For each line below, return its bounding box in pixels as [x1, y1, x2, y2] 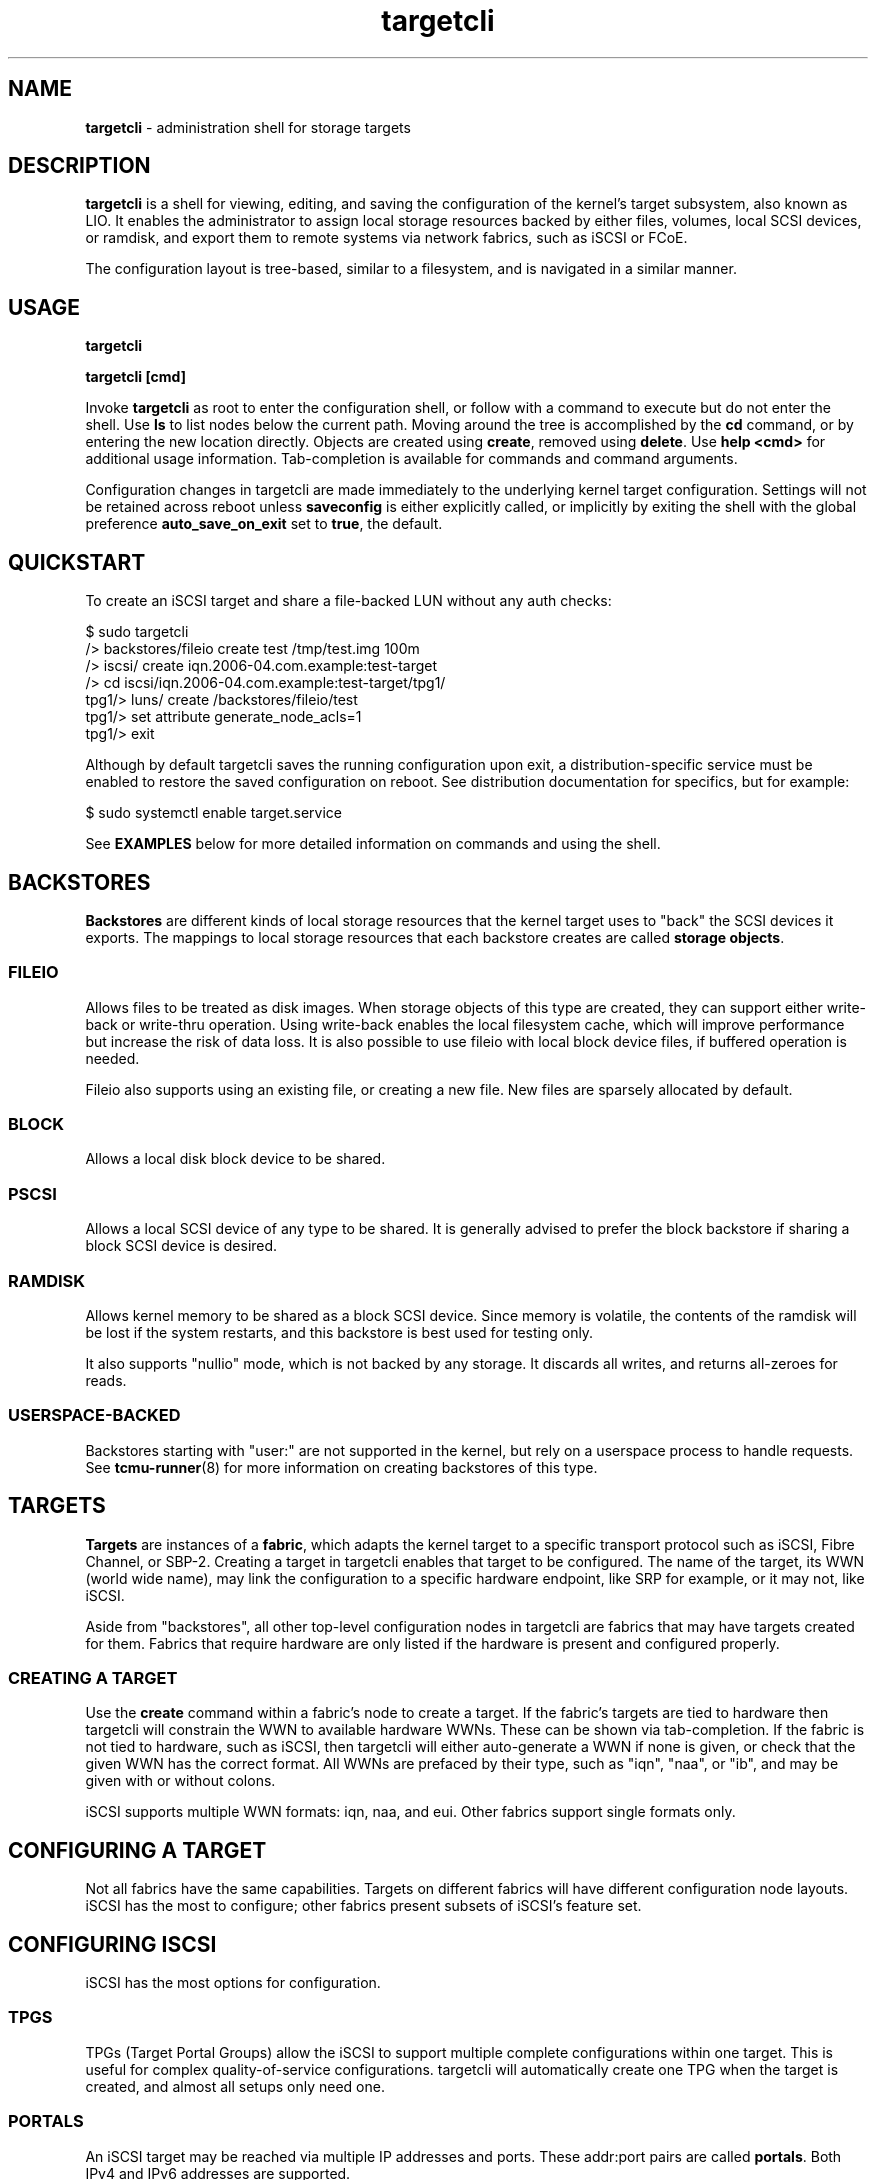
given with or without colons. [85, 1772, 276, 1790]
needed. [85, 1049, 140, 1067]
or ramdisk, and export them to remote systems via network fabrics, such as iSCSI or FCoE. [85, 229, 688, 247]
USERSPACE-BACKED [8, 1405, 181, 1426]
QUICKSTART [8, 549, 146, 575]
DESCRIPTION [8, 153, 151, 179]
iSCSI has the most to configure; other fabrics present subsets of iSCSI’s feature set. [85, 1897, 642, 1915]
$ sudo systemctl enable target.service [85, 804, 343, 822]
